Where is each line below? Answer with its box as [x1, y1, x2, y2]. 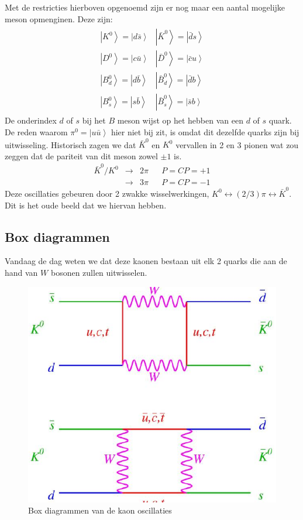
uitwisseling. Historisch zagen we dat [5, 138, 136, 150]
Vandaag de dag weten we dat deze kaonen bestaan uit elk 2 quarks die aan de [5, 255, 287, 267]
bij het [82, 114, 106, 126]
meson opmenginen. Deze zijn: [5, 12, 113, 25]
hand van [5, 266, 38, 278]
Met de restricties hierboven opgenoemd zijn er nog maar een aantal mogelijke [5, 1, 285, 13]
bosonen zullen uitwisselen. [50, 266, 147, 278]
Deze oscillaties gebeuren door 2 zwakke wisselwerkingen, [5, 187, 209, 199]
